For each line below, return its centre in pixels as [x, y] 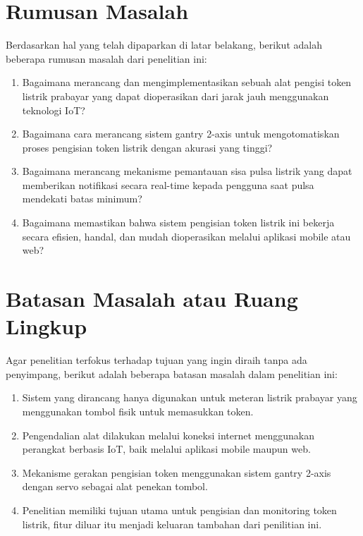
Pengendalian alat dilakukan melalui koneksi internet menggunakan [168, 435]
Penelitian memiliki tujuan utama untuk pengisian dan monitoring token [179, 510]
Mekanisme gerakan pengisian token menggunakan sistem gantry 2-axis [177, 472]
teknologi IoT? [54, 110]
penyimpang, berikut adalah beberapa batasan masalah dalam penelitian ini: [172, 373]
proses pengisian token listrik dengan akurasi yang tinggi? [147, 147]
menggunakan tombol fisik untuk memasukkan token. [138, 411]
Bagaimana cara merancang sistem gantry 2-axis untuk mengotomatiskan [181, 134]
